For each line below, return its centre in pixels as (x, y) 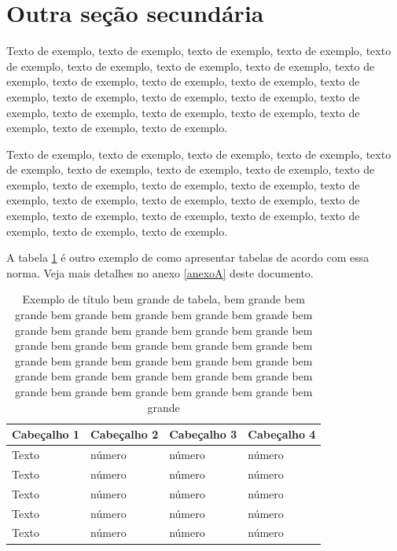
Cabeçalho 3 (203, 434)
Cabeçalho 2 (125, 434)
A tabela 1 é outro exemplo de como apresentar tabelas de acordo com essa (188, 257)
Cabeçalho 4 (282, 434)
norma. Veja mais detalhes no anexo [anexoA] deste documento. (160, 272)
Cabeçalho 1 (46, 434)
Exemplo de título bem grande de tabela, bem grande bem (164, 299)
